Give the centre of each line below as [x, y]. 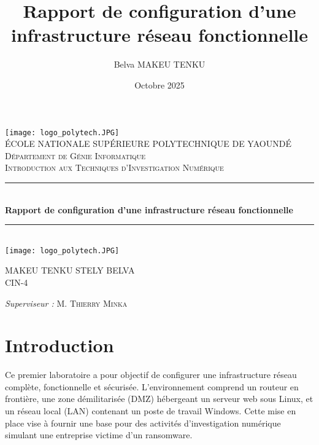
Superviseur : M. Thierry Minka [66, 303]
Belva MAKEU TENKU [159, 64]
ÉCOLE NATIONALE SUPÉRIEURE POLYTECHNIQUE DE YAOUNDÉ [148, 144]
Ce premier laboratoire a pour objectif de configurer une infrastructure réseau [151, 375]
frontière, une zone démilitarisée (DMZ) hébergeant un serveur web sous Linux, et [159, 399]
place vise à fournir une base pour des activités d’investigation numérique [143, 423]
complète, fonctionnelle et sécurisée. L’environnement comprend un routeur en [152, 386]
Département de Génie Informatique [75, 155]
